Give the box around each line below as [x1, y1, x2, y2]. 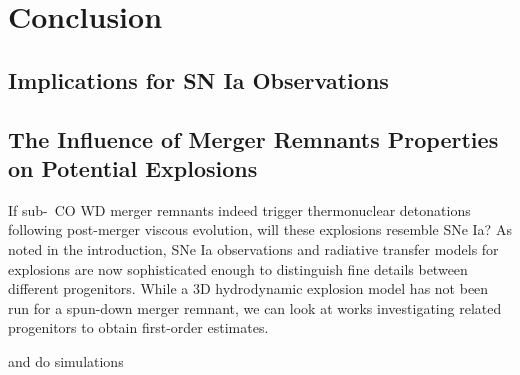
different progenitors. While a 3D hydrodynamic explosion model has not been [8, 278, 489, 299]
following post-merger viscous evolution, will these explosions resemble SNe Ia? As [8, 219, 512, 240]
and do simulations [8, 350, 124, 371]
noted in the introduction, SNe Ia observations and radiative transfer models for [8, 238, 499, 259]
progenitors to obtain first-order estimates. [8, 317, 269, 338]
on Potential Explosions [8, 152, 258, 183]
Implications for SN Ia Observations [8, 64, 389, 95]
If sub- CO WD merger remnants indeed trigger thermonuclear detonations [8, 199, 471, 220]
